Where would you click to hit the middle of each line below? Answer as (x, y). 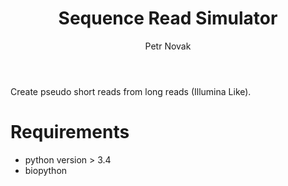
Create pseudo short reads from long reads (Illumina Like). (131, 91)
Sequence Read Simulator (168, 18)
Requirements (70, 132)
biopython (46, 170)
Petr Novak (168, 46)
